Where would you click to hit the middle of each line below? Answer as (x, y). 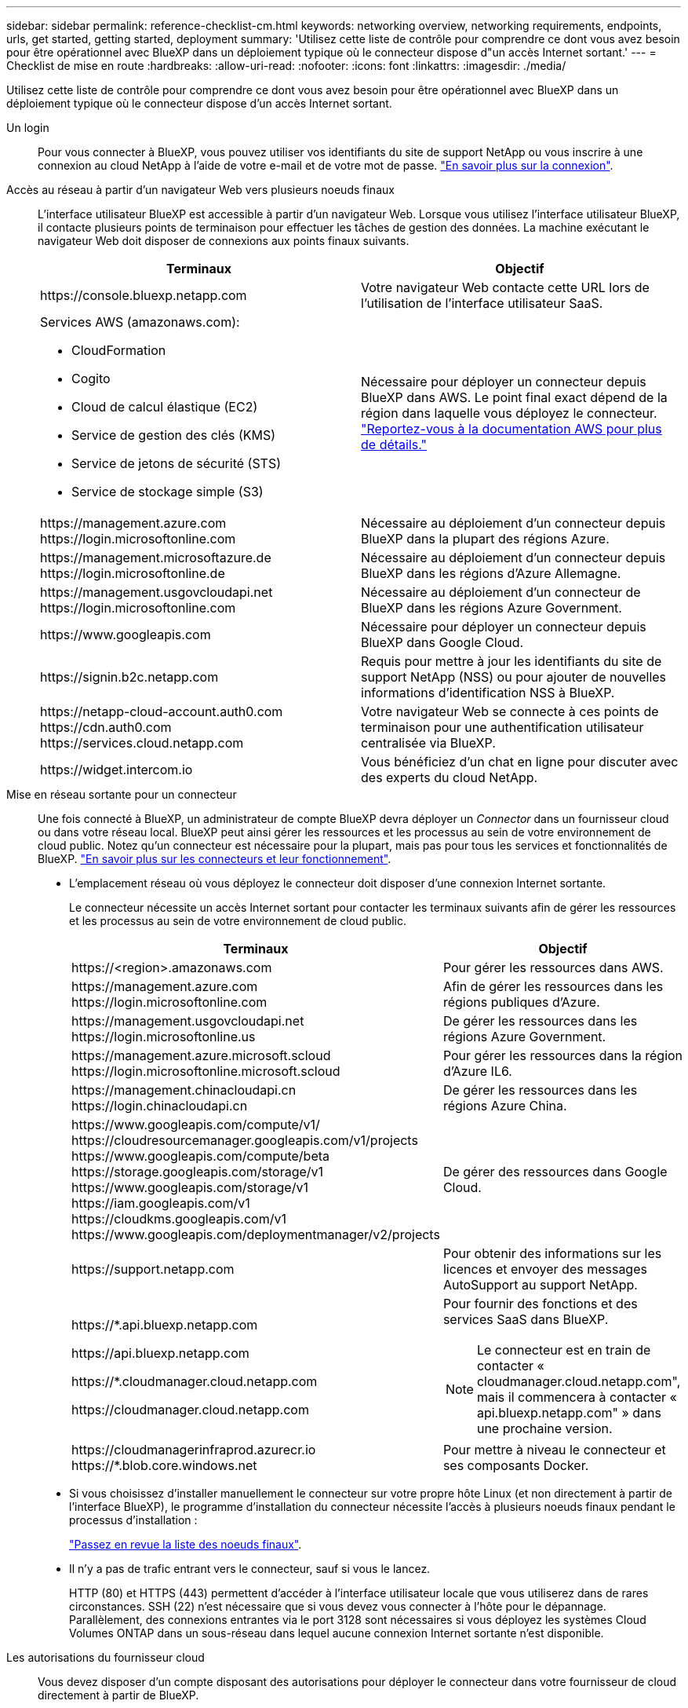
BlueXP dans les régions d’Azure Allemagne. (491, 573)
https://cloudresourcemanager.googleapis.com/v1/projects (245, 1140)
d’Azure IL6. (477, 1071)
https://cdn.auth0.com (106, 727)
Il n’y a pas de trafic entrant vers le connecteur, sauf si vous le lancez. (250, 1569)
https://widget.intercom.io (116, 770)
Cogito (91, 379)
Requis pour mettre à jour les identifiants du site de (511, 661)
